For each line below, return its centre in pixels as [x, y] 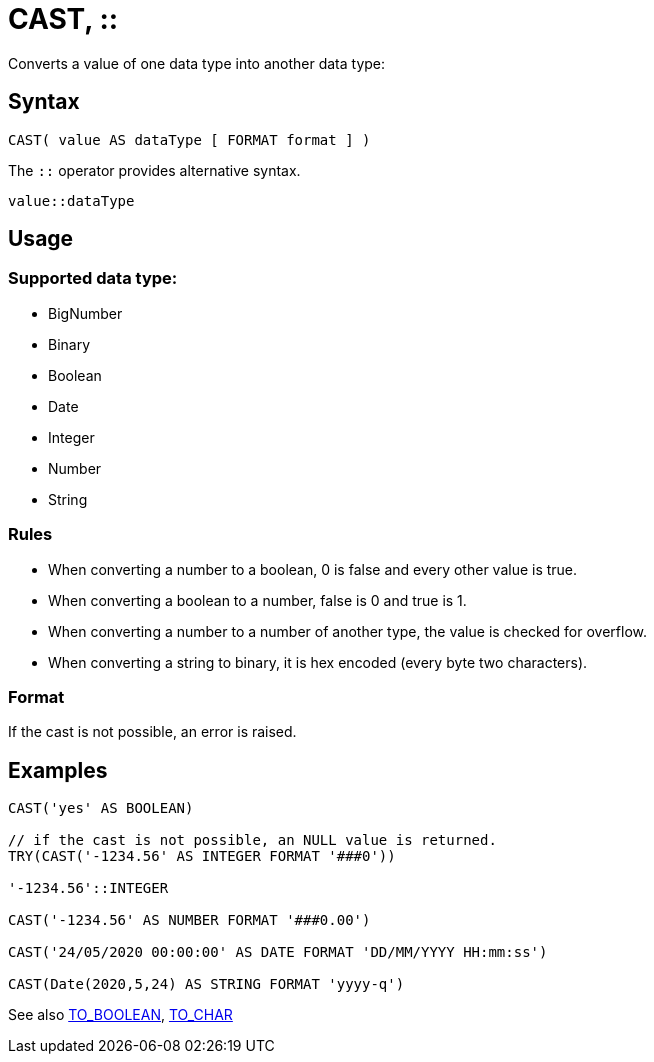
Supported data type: [93, 278]
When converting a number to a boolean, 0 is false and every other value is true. [313, 569]
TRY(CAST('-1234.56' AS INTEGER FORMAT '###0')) [202, 856]
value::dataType [71, 200]
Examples [58, 770]
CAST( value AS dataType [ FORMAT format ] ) [189, 139]
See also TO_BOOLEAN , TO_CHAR [120, 1015]
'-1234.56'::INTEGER [88, 888]
